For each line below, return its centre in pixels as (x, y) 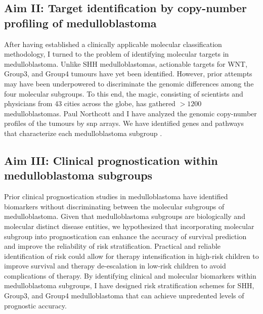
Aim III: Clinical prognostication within (111, 160)
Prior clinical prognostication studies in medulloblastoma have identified (116, 196)
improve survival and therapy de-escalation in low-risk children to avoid (115, 266)
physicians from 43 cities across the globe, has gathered (90, 103)
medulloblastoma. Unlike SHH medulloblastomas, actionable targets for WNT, (126, 63)
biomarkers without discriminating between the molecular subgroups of (114, 206)
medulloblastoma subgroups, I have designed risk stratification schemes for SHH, (129, 285)
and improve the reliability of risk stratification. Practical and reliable (113, 246)
